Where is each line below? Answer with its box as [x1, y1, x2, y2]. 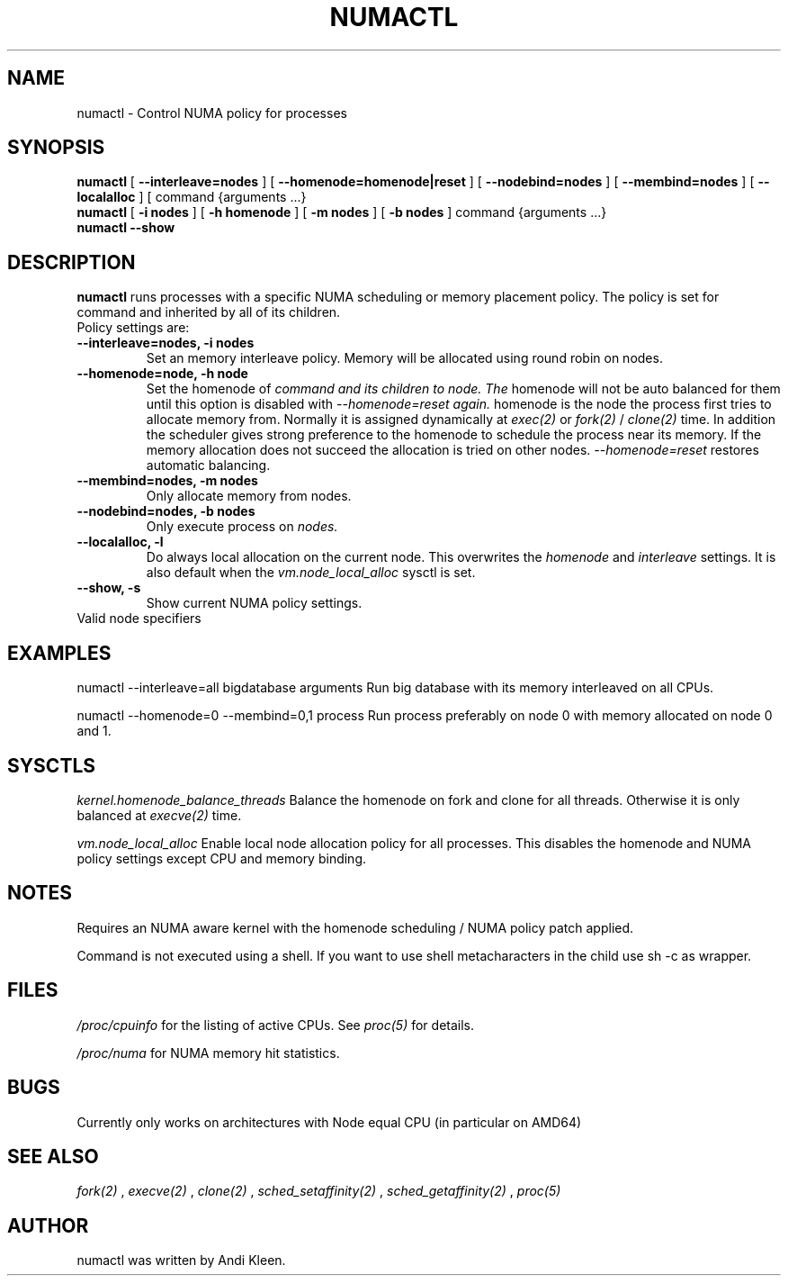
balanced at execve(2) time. [76, 807, 242, 823]
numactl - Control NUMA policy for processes [76, 104, 347, 121]
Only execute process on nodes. [146, 519, 338, 535]
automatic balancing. [146, 457, 271, 474]
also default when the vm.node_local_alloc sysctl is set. [146, 565, 476, 581]
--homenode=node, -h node [76, 366, 248, 382]
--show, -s [76, 580, 141, 596]
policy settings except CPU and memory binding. [76, 850, 367, 866]
